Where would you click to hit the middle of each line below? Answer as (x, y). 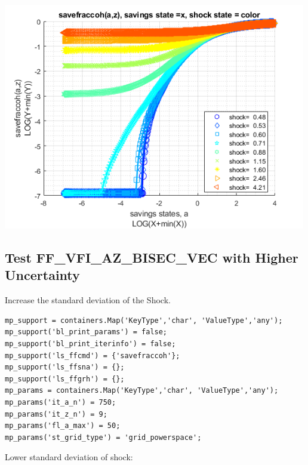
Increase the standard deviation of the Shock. (88, 300)
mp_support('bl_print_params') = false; (86, 332)
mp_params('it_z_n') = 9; (56, 414)
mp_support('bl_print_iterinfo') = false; (90, 344)
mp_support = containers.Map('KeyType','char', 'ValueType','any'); (144, 320)
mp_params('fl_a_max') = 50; (63, 426)
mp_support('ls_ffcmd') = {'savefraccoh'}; (93, 355)
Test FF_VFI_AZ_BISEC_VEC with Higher (152, 257)
